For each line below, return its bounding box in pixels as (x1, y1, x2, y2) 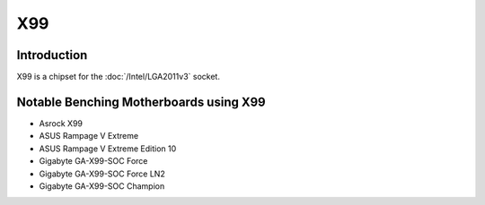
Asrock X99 (39, 117, 84, 129)
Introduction (16, 47, 88, 63)
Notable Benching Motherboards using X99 (16, 94, 266, 109)
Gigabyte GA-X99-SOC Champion (39, 180, 165, 192)
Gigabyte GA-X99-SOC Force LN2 (39, 168, 165, 179)
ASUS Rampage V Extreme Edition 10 (39, 143, 177, 154)
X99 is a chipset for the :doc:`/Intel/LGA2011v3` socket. (16, 72, 220, 82)
